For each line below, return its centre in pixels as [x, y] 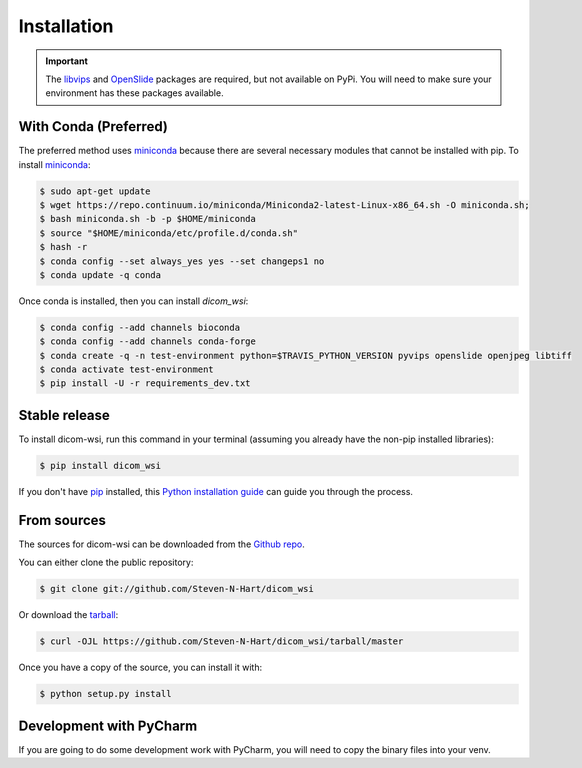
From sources [62, 520]
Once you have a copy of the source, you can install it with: [140, 667]
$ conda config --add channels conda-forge [148, 341]
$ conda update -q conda [100, 274]
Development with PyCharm [108, 725]
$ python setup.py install [105, 694]
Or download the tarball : [68, 615]
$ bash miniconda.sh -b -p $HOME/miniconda [148, 219]
